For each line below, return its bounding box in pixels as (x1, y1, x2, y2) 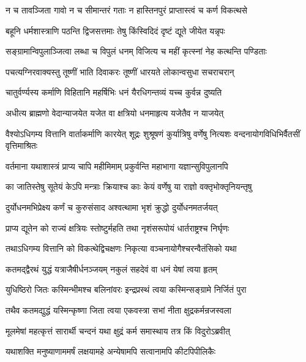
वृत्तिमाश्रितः (6, 139, 38, 152)
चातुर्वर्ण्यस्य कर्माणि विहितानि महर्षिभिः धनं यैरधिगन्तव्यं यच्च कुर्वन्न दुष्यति (6, 86, 222, 99)
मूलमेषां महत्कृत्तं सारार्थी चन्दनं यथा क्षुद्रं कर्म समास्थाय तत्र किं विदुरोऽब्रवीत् (6, 324, 230, 337)
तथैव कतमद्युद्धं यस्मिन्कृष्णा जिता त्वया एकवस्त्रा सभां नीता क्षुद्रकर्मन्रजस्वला (6, 303, 231, 316)
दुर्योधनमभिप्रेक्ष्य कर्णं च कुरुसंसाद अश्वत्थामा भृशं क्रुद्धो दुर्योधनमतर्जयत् (6, 200, 218, 213)
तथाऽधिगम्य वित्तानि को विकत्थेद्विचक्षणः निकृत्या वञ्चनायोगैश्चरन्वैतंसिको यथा (6, 242, 237, 255)
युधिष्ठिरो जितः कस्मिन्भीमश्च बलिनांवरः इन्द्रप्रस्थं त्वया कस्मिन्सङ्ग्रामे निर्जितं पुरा (6, 283, 247, 296)
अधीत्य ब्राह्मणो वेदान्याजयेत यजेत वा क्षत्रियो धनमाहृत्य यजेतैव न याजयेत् (6, 106, 224, 119)
